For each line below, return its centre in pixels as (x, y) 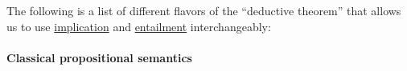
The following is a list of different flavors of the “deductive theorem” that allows (204, 10)
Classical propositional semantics (99, 57)
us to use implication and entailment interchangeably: (139, 26)
